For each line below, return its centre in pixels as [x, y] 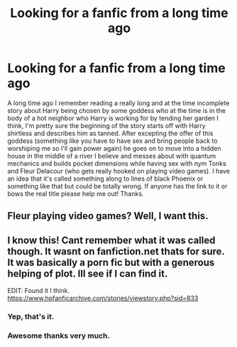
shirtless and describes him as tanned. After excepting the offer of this [110, 133]
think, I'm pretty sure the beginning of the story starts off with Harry [106, 125]
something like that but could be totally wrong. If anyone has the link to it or [117, 186]
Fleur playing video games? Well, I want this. [108, 216]
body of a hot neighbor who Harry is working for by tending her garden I [113, 118]
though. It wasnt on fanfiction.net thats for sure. [116, 251]
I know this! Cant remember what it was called [111, 240]
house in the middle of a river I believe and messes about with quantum [112, 156]
